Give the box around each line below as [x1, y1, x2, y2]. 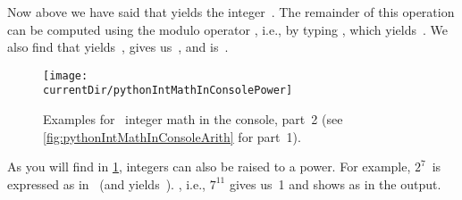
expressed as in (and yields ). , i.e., [7, 174, 206, 193]
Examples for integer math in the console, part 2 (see [43, 110, 343, 129]
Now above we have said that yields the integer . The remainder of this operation [7, 3, 455, 21]
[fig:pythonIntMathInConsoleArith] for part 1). [43, 127, 301, 146]
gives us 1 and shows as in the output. [229, 174, 441, 193]
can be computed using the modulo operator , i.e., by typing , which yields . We [7, 20, 448, 38]
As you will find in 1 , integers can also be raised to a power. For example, [7, 157, 411, 176]
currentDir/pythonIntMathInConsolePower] [43, 84, 293, 97]
